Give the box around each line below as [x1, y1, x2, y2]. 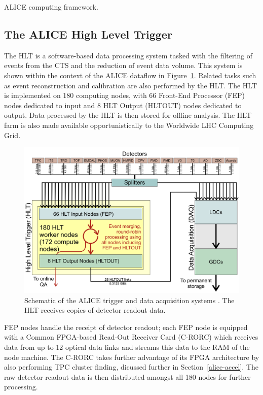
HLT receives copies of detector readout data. [24, 305, 166, 315]
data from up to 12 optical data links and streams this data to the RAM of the [4, 342, 250, 352]
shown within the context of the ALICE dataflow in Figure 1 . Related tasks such [4, 70, 256, 80]
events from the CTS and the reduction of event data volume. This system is [4, 60, 243, 71]
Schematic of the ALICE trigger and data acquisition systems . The [24, 294, 235, 305]
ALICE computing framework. [4, 2, 98, 12]
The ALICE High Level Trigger [4, 26, 172, 42]
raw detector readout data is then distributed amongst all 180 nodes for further [4, 371, 251, 382]
